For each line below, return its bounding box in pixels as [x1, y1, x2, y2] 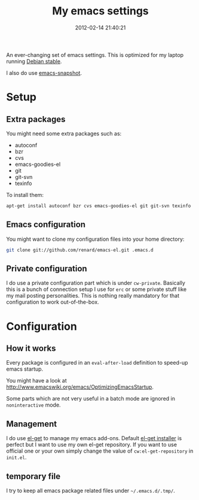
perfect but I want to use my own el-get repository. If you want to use [6, 441, 177, 449]
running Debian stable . [6, 57, 62, 65]
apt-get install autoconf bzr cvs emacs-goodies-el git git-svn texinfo [6, 202, 191, 209]
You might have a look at [6, 377, 67, 384]
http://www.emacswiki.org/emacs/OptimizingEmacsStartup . [6, 383, 154, 390]
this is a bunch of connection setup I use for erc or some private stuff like [6, 286, 187, 293]
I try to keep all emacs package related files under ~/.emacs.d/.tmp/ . [6, 487, 175, 494]
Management [6, 419, 57, 429]
